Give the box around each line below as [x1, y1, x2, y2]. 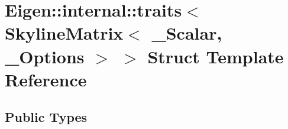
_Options [5, 44, 85, 68]
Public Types [5, 108, 88, 126]
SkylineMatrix [5, 21, 124, 45]
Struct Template [147, 44, 284, 68]
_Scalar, [151, 21, 222, 45]
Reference [5, 67, 87, 91]
